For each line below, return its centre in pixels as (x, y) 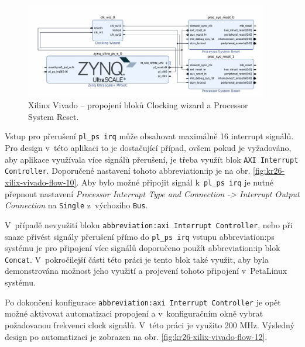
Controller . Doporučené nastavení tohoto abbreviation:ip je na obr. (128, 171)
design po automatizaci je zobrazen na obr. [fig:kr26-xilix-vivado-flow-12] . (136, 336)
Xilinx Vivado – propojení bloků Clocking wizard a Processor (138, 105)
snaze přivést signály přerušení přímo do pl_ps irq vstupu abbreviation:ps (140, 236)
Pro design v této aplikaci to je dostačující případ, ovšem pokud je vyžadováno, (148, 148)
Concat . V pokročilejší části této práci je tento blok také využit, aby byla (137, 259)
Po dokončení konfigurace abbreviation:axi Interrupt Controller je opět (143, 302)
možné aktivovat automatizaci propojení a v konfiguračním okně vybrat (134, 313)
